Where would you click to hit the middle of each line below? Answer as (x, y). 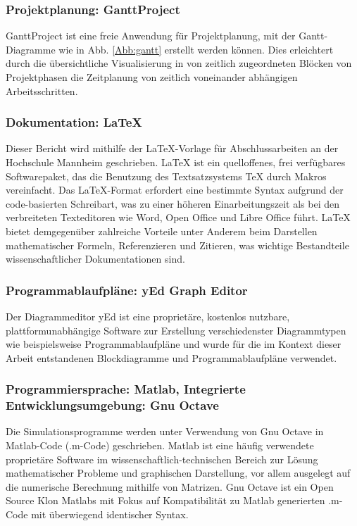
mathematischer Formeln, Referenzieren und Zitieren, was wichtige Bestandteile (177, 245)
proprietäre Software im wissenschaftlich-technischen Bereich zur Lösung (162, 459)
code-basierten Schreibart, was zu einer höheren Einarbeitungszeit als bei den (173, 203)
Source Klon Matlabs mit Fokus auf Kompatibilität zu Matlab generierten (165, 500)
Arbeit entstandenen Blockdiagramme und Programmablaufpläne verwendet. (171, 357)
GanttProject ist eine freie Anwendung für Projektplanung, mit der (151, 36)
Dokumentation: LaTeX (74, 122)
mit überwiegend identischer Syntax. (110, 514)
